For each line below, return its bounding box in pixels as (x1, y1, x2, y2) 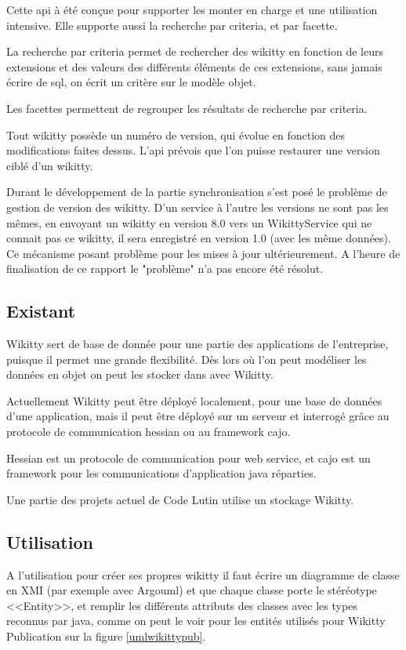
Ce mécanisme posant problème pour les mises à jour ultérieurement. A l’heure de (6, 245, 401, 261)
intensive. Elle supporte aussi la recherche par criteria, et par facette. (6, 16, 338, 33)
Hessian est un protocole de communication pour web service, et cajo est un (6, 449, 371, 466)
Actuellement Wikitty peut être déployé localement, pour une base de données (6, 392, 382, 409)
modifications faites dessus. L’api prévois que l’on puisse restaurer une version (6, 142, 380, 158)
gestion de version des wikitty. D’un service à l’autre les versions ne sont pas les (6, 198, 389, 215)
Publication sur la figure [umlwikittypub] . (6, 628, 206, 645)
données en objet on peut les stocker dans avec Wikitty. (6, 366, 274, 383)
